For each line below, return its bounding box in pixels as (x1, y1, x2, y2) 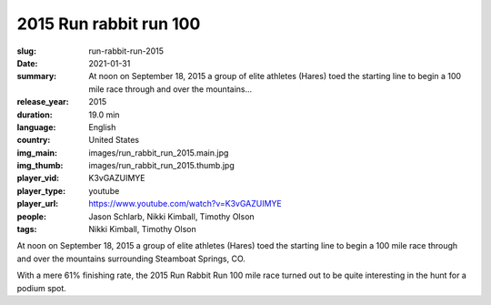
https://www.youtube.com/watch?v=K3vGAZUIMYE (88, 198, 282, 209)
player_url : (16, 198, 59, 209)
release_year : (16, 97, 70, 107)
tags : (16, 224, 37, 235)
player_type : (16, 185, 66, 196)
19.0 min (88, 109, 120, 120)
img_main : (16, 147, 58, 158)
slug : (16, 46, 36, 56)
